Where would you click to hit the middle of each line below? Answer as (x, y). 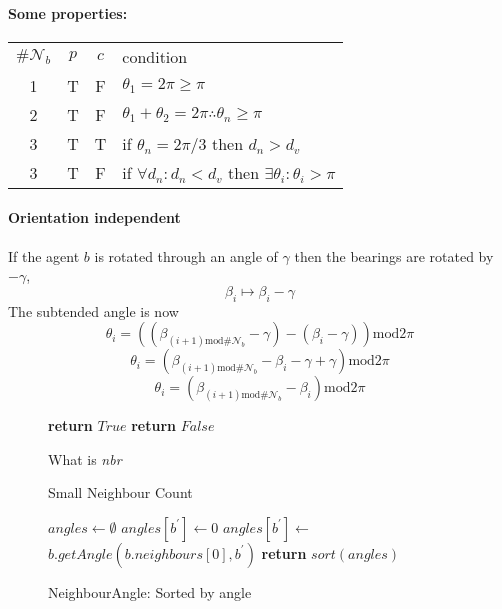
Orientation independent (94, 217)
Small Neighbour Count (120, 492)
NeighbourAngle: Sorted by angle (150, 591)
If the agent (44, 255)
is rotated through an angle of (186, 255)
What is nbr (85, 458)
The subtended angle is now (93, 310)
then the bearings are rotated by (394, 255)
